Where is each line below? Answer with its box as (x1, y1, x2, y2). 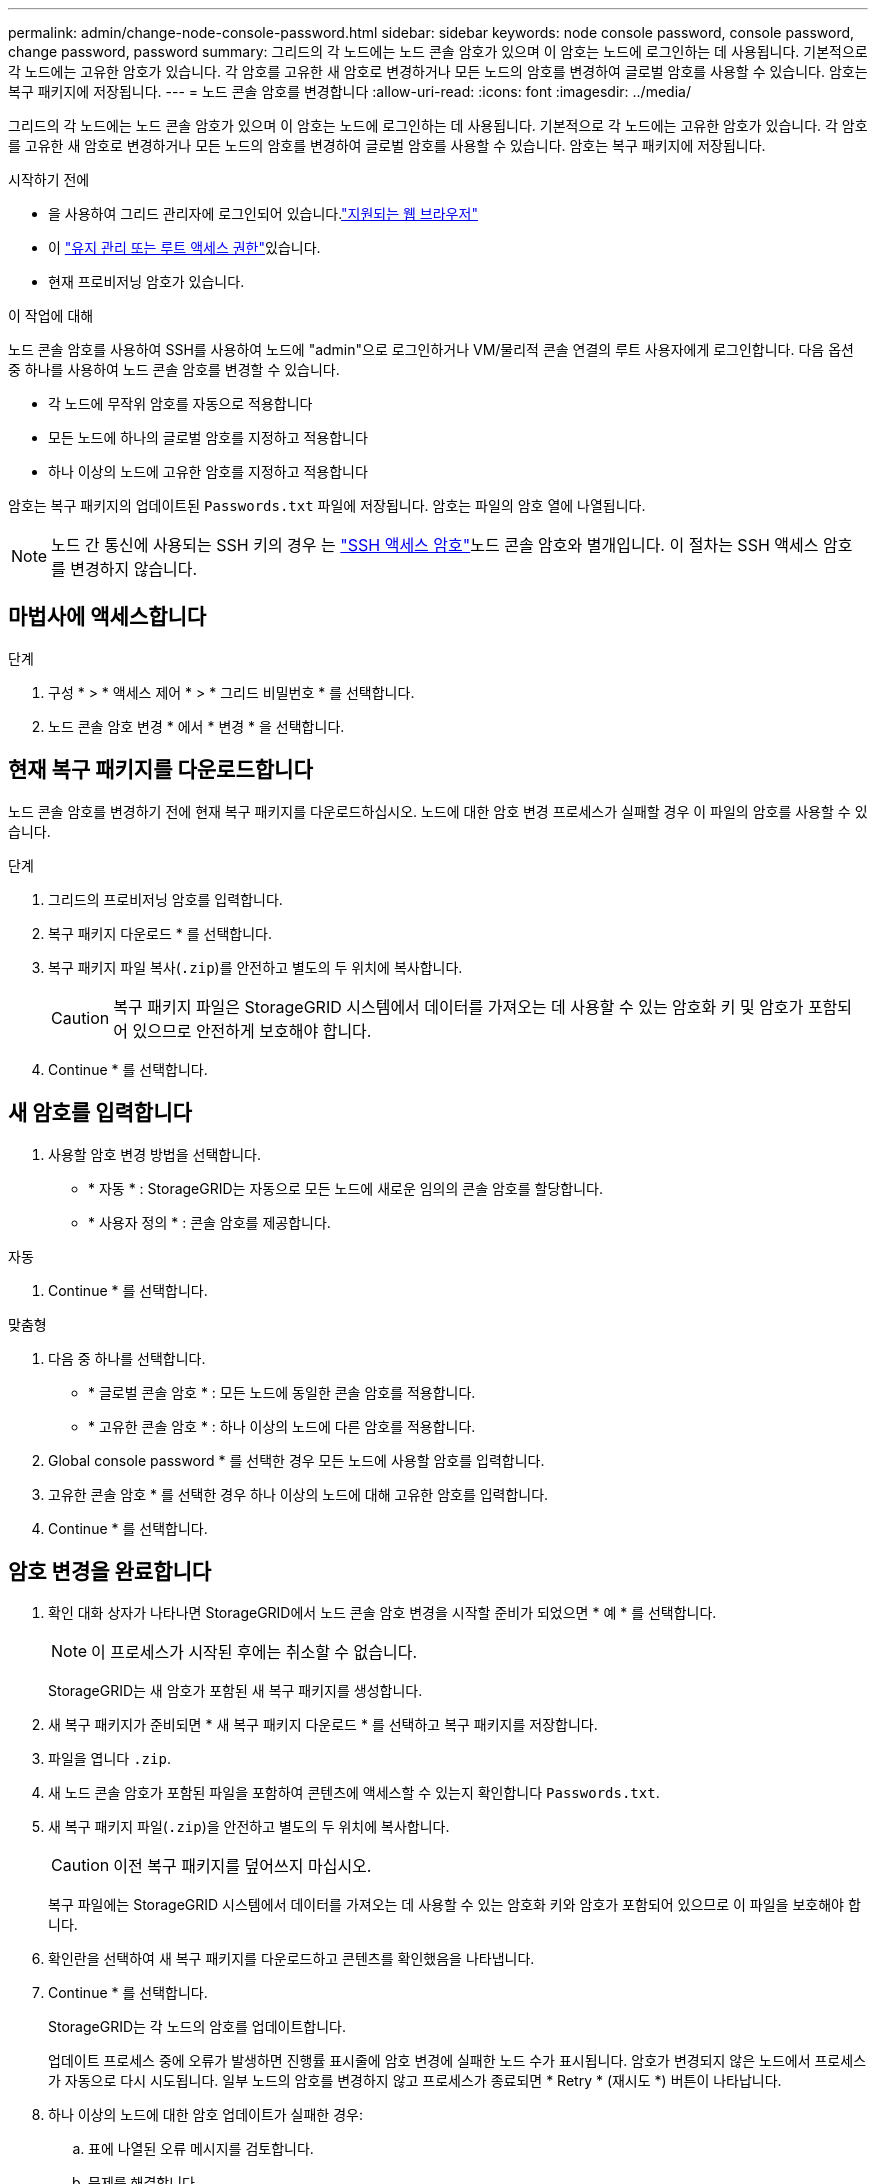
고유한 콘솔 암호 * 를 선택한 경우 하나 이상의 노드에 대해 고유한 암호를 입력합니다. (48, 1485, 549, 1503)
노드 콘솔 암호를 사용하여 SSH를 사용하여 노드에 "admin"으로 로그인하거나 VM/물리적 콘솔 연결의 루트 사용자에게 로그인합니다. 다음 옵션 (8, 341, 854, 358)
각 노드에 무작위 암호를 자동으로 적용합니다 (48, 395, 313, 412)
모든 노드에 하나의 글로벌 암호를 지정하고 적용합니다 (48, 429, 368, 446)
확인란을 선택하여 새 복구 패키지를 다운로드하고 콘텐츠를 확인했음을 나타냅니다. (48, 1950, 535, 1968)
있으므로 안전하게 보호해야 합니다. (132, 1020, 372, 1041)
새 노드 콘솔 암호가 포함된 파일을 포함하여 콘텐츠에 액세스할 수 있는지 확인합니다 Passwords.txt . (48, 1784, 660, 1802)
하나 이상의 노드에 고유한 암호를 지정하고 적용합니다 (48, 463, 368, 480)
